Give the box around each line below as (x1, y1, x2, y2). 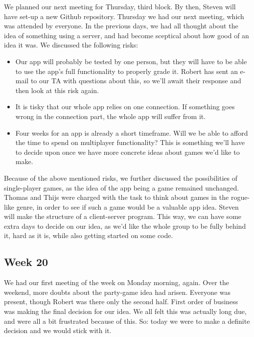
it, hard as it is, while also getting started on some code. (4, 230, 173, 241)
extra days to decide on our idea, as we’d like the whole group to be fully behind (4, 220, 246, 231)
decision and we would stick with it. (4, 325, 112, 336)
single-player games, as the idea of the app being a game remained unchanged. (4, 182, 239, 193)
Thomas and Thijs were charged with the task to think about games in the (4, 192, 229, 202)
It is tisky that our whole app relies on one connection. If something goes (15, 101, 235, 112)
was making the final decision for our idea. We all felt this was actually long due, (4, 306, 247, 316)
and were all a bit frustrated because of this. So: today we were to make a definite (4, 315, 250, 326)
